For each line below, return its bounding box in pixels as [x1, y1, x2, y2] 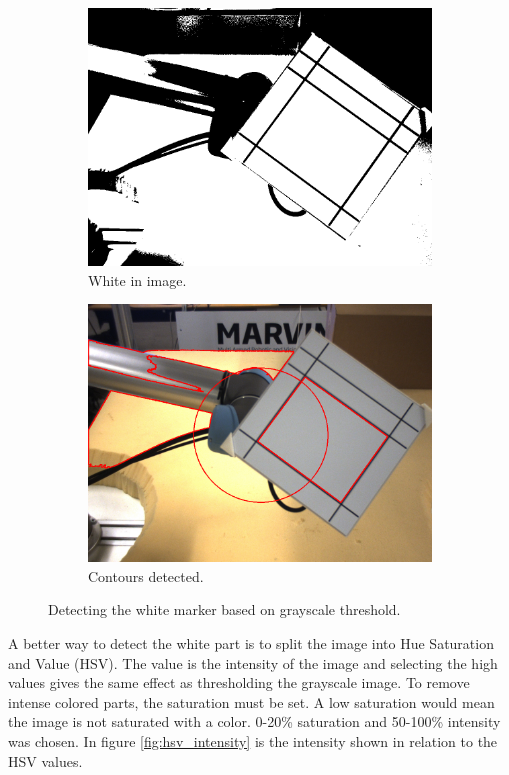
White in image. [88, 269, 187, 290]
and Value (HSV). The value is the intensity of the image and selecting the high [8, 652, 498, 673]
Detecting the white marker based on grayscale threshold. [48, 599, 401, 620]
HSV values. [8, 750, 83, 771]
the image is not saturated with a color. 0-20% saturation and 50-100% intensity [8, 711, 501, 732]
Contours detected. [88, 565, 204, 586]
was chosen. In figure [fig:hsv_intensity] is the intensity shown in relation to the [8, 730, 498, 751]
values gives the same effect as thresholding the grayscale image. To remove [8, 672, 470, 693]
